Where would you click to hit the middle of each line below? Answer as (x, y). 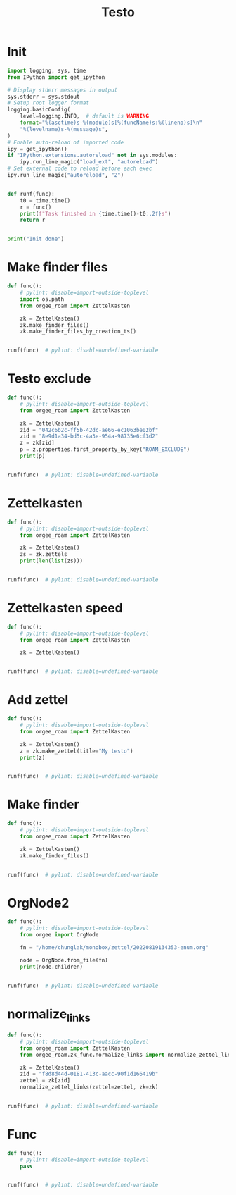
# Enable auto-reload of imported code (66, 142)
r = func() (36, 207)
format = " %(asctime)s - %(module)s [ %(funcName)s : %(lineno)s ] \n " (111, 123)
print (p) (33, 456)
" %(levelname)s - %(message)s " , (64, 129)
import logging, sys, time (47, 70)
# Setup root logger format (48, 103)
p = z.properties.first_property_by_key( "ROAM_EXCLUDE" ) (105, 450)
